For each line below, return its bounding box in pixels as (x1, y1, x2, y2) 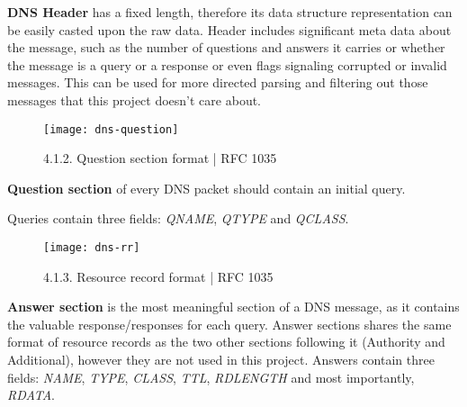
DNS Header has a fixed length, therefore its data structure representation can (7, 3, 453, 21)
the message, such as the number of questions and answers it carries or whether (7, 38, 445, 57)
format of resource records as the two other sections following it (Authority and (7, 332, 445, 351)
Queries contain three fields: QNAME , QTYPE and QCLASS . (7, 209, 349, 228)
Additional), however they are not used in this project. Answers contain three (7, 350, 435, 369)
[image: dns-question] (43, 122, 179, 136)
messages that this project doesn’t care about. (7, 90, 262, 109)
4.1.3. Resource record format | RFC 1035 (43, 267, 274, 285)
